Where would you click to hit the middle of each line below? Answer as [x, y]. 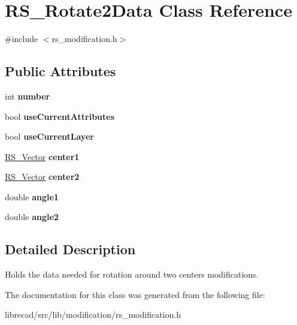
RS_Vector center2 [42, 177]
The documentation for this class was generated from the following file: [135, 294]
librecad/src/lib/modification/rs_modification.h [93, 315]
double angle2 [32, 217]
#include [22, 39]
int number [28, 96]
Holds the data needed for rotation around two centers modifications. [132, 274]
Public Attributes [60, 71]
